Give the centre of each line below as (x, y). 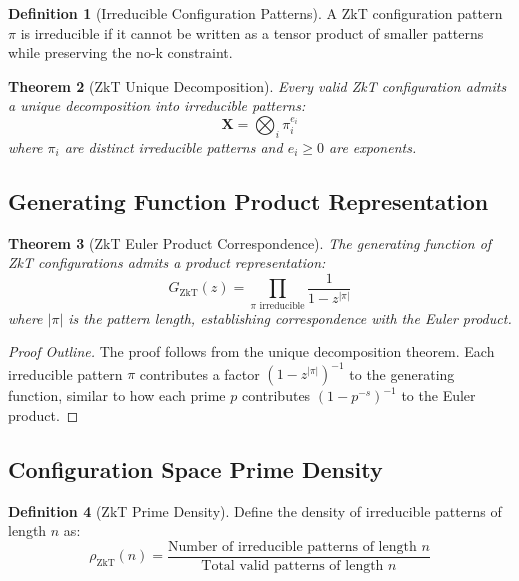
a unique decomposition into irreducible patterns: (157, 105)
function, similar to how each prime (117, 395)
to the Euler (438, 395)
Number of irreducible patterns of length (292, 546)
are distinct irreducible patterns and (173, 146)
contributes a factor (199, 373)
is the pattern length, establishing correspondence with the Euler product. (290, 317)
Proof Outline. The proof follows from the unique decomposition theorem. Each (251, 351)
